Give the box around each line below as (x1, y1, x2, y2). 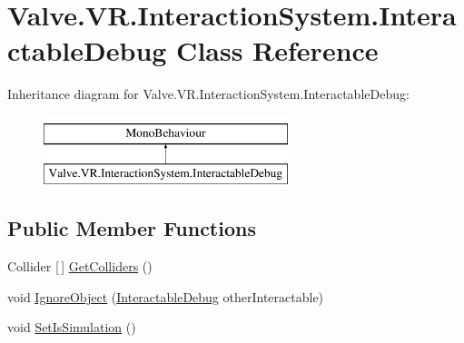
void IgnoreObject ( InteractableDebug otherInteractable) (7, 287, 324, 306)
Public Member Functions (7, 214, 256, 242)
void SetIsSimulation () (7, 318, 136, 337)
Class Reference (176, 32, 379, 69)
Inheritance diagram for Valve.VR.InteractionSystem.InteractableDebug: (7, 84, 410, 103)
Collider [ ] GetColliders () (7, 257, 153, 276)
